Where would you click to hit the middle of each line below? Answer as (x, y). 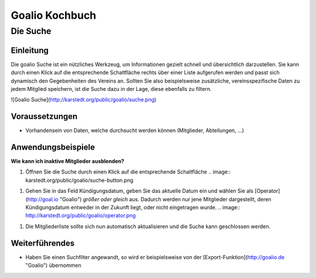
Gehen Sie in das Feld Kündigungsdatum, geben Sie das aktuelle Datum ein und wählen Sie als (140, 191)
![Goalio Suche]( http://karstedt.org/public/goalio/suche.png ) (84, 100)
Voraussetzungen (44, 116)
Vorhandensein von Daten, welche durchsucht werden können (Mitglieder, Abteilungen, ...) (135, 130)
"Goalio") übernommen (54, 265)
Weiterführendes (43, 243)
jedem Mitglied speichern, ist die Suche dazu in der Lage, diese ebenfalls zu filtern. (111, 89)
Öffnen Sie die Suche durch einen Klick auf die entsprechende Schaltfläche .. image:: (128, 172)
